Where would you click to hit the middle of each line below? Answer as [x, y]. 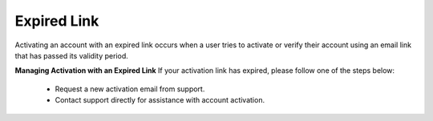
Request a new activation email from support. [130, 89]
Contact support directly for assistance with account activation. [160, 100]
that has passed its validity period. [71, 55]
